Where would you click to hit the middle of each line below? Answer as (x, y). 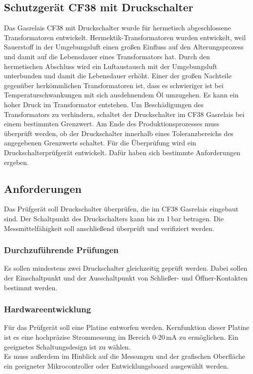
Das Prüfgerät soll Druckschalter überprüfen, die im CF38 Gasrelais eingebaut (121, 209)
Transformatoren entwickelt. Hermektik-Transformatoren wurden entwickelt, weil (125, 37)
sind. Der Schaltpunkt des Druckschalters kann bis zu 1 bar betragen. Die (114, 218)
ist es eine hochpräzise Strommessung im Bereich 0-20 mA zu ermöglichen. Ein (121, 337)
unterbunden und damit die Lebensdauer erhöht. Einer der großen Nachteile (118, 76)
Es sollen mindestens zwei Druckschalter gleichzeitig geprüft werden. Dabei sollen (126, 268)
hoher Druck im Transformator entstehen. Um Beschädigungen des (104, 104)
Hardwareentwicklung (48, 309)
